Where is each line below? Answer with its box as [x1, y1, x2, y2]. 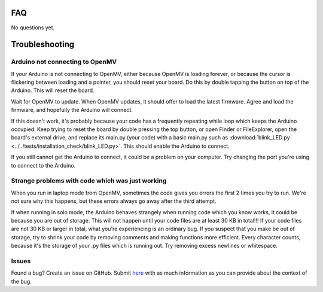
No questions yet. [11, 24, 55, 31]
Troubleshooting [11, 39, 75, 50]
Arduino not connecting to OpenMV [11, 57, 117, 66]
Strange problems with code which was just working [11, 177, 167, 185]
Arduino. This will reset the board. [11, 87, 95, 94]
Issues [11, 257, 31, 265]
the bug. [11, 278, 32, 285]
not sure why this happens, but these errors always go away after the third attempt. [11, 197, 217, 205]
